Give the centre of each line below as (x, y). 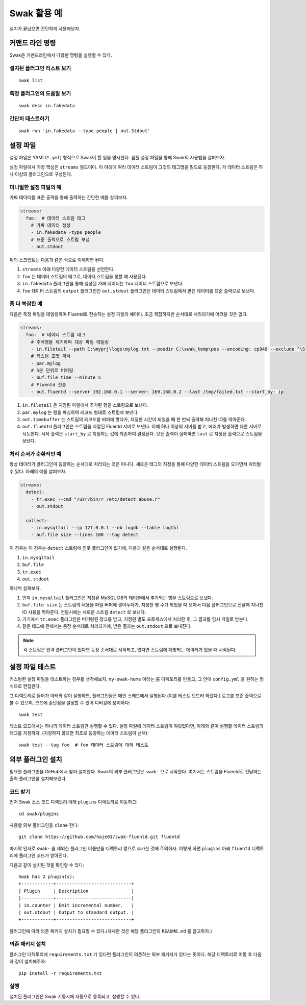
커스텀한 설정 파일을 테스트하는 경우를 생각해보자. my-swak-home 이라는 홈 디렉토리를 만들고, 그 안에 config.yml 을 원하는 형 (137, 679)
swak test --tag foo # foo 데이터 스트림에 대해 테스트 (84, 745)
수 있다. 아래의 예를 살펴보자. (38, 471)
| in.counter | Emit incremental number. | (76, 905)
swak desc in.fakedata (47, 106)
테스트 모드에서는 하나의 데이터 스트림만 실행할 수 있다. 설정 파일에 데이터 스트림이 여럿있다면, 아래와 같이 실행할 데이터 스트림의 (136, 726)
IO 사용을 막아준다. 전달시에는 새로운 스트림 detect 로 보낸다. (84, 612)
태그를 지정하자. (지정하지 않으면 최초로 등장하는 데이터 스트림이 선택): (79, 733)
